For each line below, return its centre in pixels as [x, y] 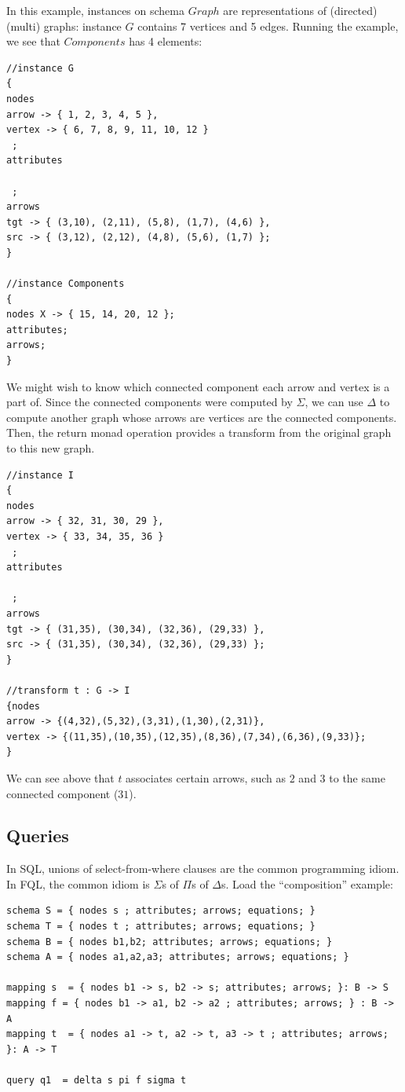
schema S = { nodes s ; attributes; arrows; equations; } [161, 911]
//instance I [40, 475]
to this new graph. [51, 448]
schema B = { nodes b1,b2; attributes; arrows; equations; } [170, 942]
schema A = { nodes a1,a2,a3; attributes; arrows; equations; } [178, 957]
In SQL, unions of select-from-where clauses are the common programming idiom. [203, 868]
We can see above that [60, 777]
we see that [33, 41]
